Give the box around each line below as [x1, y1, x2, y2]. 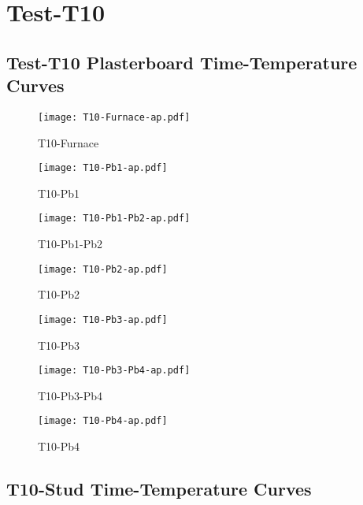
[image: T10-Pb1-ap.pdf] [38, 162, 168, 174]
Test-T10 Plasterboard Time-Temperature [6, 50, 357, 74]
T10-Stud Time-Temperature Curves [6, 477, 312, 501]
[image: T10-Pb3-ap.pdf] [38, 314, 168, 325]
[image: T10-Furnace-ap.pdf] [38, 111, 191, 123]
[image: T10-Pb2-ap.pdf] [38, 263, 168, 275]
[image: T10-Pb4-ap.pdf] [38, 415, 168, 427]
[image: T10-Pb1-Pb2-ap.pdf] [38, 213, 191, 225]
